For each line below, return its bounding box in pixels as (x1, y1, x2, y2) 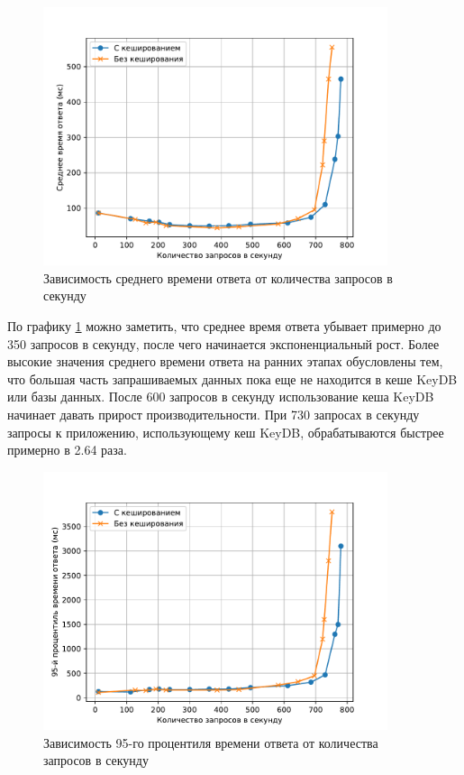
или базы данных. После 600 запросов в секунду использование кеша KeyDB (7, 387, 434, 406)
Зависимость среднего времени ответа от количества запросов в (43, 268, 393, 287)
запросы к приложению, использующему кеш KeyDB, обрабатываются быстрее (7, 422, 444, 441)
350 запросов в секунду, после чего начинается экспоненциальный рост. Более (7, 334, 440, 353)
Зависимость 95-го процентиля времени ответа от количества (43, 733, 378, 752)
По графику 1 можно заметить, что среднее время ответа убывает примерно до (7, 316, 441, 335)
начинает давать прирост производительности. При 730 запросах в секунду (7, 404, 420, 423)
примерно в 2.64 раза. (7, 440, 127, 459)
